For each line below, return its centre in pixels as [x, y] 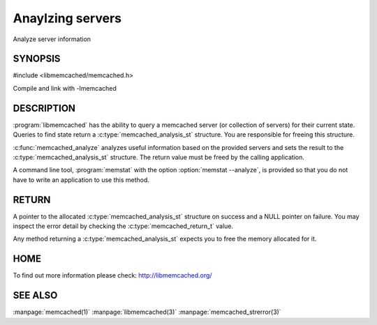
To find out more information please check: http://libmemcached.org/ [112, 275]
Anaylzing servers [67, 18]
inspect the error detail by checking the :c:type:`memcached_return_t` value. [123, 226]
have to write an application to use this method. [81, 180]
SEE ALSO [35, 295]
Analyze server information [52, 39]
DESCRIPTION [44, 108]
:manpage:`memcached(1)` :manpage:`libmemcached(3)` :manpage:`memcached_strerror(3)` [147, 312]
